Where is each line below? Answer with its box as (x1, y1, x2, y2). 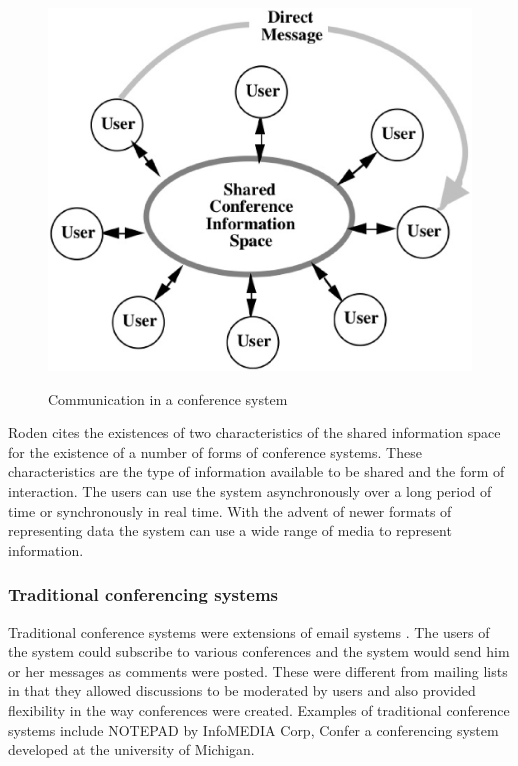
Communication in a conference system (48, 388, 288, 409)
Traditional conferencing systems (8, 582, 279, 607)
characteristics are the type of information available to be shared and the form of (8, 461, 505, 482)
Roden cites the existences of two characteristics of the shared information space (8, 422, 501, 443)
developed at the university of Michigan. (8, 739, 255, 760)
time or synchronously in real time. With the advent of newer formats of (8, 500, 452, 521)
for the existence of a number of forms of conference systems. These (8, 441, 422, 462)
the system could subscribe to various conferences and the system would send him (8, 641, 510, 662)
